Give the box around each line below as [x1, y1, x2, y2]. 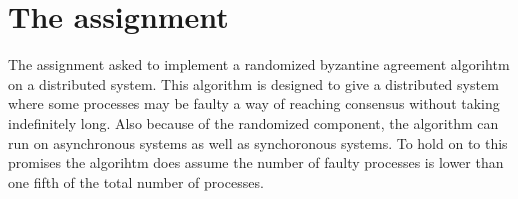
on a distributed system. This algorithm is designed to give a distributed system [8, 73, 499, 94]
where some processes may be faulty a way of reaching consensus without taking [8, 93, 500, 114]
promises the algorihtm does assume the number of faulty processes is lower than [8, 152, 504, 173]
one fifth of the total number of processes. [8, 171, 264, 192]
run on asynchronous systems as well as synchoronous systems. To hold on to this [8, 132, 508, 153]
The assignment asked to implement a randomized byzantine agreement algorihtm [8, 54, 510, 75]
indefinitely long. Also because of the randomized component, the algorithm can [8, 112, 499, 133]
